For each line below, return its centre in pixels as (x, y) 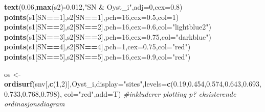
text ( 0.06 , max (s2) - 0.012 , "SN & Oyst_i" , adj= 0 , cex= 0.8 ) (93, 7)
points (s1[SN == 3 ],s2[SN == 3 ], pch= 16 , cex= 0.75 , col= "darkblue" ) (108, 36)
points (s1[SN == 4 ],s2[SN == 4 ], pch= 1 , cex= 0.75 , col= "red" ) (97, 47)
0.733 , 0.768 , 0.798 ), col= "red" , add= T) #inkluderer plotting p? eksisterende (120, 93)
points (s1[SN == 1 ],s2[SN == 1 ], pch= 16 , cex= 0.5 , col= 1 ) (92, 17)
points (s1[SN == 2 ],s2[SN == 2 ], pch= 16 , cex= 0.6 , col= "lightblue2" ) (108, 27)
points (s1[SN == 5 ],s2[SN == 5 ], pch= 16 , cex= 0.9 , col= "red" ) (97, 56)
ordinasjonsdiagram (35, 104)
